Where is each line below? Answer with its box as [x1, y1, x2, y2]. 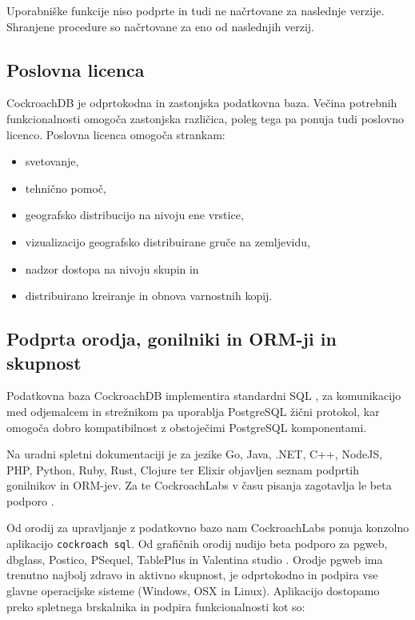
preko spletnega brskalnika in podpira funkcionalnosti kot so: [6, 598, 305, 614]
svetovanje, [25, 153, 79, 170]
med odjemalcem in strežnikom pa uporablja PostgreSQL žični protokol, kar [6, 402, 380, 419]
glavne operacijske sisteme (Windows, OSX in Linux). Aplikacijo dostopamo [6, 582, 380, 598]
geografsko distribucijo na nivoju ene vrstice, [25, 206, 244, 223]
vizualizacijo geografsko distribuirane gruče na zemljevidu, [25, 233, 310, 250]
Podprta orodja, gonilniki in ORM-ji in [6, 326, 337, 351]
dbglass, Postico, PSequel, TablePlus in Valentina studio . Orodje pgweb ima [6, 550, 383, 567]
